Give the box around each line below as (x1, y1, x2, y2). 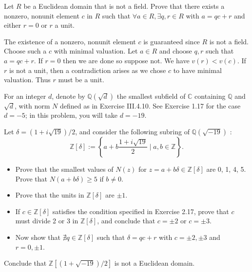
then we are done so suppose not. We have (63, 55, 190, 65)
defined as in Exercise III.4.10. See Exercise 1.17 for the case (60, 100, 241, 110)
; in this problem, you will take (25, 110, 117, 120)
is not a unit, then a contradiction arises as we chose (9, 65, 166, 75)
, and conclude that (97, 216, 155, 226)
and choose (159, 46, 192, 56)
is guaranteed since (143, 36, 200, 46)
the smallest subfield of (116, 91, 186, 101)
